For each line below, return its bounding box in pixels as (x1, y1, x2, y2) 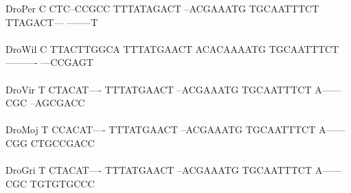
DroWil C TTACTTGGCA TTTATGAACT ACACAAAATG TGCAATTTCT (5, 41, 339, 56)
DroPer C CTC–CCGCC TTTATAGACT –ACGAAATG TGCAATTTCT (5, 1, 319, 15)
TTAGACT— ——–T (5, 14, 98, 29)
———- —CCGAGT (5, 55, 93, 69)
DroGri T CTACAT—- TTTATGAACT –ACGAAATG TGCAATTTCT (5, 163, 312, 177)
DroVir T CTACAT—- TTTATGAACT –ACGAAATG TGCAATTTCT (5, 82, 312, 96)
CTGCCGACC (30, 135, 95, 150)
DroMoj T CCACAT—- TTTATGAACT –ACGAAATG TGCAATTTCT (5, 122, 316, 137)
